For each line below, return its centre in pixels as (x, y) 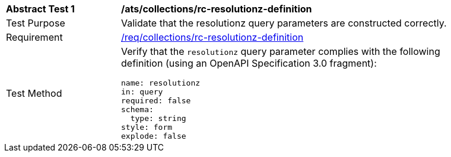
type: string (158, 118)
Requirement (34, 37)
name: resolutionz (161, 83)
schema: (137, 109)
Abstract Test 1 (40, 9)
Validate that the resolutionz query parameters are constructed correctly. (284, 23)
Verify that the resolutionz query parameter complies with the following (281, 51)
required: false (156, 101)
